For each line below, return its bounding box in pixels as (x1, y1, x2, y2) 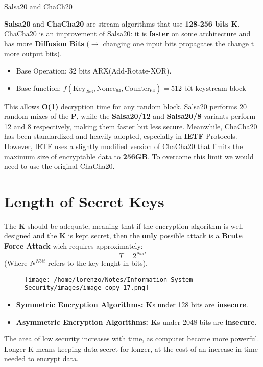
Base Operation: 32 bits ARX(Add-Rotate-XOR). (16, 65, 172, 76)
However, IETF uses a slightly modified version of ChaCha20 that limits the (4, 140, 243, 151)
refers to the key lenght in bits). (47, 258, 148, 268)
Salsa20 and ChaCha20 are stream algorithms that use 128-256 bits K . (4, 18, 240, 29)
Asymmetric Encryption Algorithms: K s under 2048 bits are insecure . (16, 316, 257, 327)
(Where (4, 258, 28, 268)
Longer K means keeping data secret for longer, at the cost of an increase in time (4, 343, 258, 354)
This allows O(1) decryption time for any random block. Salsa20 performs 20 (4, 101, 247, 111)
